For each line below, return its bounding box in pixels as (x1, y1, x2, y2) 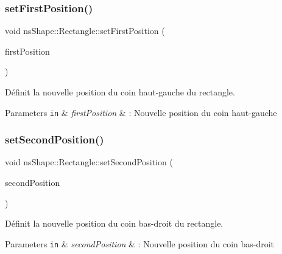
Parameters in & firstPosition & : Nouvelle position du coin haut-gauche (5, 106, 277, 118)
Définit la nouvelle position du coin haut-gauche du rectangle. (5, 86, 235, 98)
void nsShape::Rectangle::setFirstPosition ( (5, 24, 165, 37)
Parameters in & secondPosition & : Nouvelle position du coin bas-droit (5, 237, 275, 250)
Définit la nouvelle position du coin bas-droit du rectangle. (5, 217, 224, 230)
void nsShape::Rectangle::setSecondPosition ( (5, 156, 173, 168)
